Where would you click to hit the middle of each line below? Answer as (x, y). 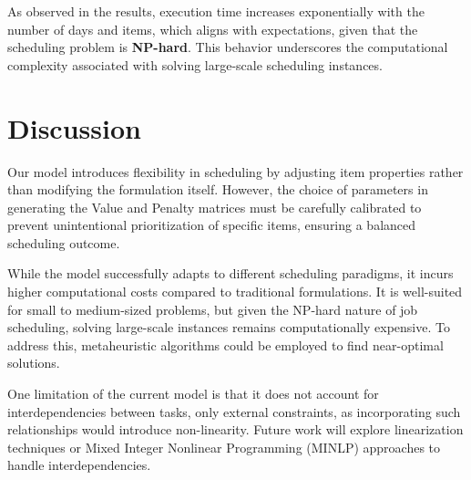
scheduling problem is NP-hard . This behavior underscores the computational (228, 47)
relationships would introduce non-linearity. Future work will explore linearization (235, 429)
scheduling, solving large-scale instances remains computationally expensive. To (229, 327)
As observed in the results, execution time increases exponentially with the (216, 11)
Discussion (74, 127)
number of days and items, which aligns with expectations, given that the (213, 29)
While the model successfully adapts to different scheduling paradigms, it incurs (230, 273)
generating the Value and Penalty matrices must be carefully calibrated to (215, 207)
